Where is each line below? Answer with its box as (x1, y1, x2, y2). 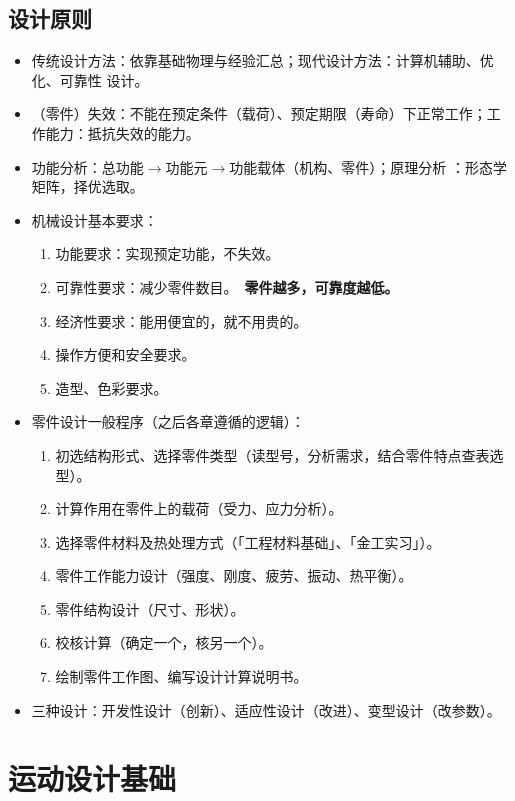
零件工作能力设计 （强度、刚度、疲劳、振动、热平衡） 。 (55, 565, 413, 586)
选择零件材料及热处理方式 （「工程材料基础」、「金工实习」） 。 (55, 531, 441, 552)
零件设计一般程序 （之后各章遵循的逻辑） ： (31, 411, 305, 432)
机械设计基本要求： (31, 209, 158, 230)
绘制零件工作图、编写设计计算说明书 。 (55, 666, 308, 687)
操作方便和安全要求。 (55, 344, 196, 365)
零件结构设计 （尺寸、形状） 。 (55, 598, 245, 619)
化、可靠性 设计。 (31, 69, 149, 90)
